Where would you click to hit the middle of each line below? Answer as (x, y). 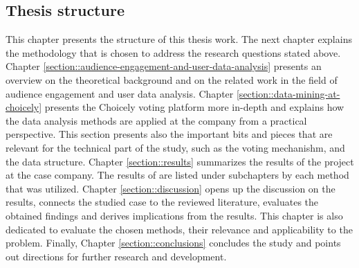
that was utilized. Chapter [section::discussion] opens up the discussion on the (171, 188)
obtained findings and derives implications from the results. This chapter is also (174, 215)
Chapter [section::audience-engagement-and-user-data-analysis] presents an (164, 66)
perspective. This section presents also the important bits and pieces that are (169, 134)
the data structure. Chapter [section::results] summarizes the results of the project (180, 161)
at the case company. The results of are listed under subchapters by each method (177, 175)
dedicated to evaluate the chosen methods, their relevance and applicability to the (179, 229)
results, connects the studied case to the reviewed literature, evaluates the (162, 202)
